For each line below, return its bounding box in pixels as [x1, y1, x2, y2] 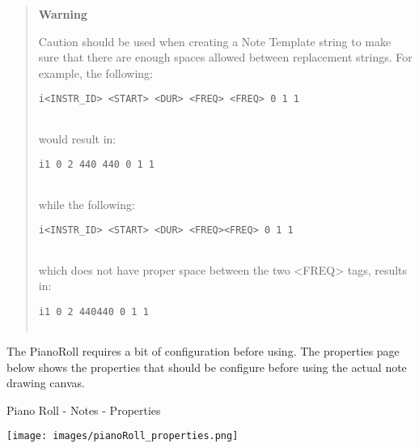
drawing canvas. [6, 374, 85, 391]
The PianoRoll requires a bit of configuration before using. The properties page [6, 343, 400, 359]
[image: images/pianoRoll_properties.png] [6, 430, 239, 442]
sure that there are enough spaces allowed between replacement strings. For [38, 49, 413, 66]
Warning [38, 6, 87, 22]
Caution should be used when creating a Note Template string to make [38, 32, 391, 49]
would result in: [38, 130, 116, 147]
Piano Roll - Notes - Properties [6, 401, 161, 418]
